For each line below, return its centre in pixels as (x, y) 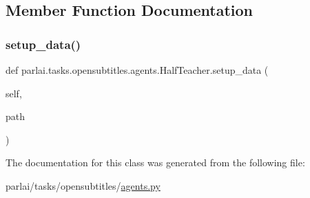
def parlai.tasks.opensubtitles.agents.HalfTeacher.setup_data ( (137, 70)
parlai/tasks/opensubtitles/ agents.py (83, 185)
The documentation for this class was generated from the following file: (155, 162)
